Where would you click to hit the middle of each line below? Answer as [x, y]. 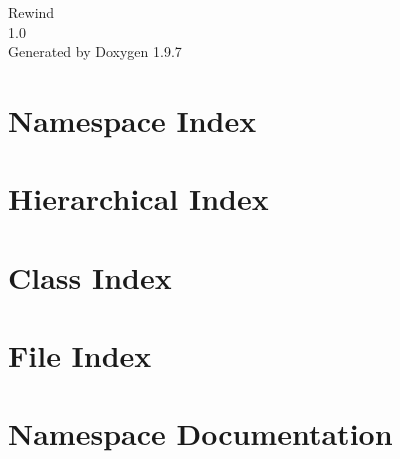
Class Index [90, 276]
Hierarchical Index [138, 198]
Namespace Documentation [200, 433]
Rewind [31, 12]
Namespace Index [132, 119]
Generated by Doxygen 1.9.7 [95, 51]
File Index [80, 355]
